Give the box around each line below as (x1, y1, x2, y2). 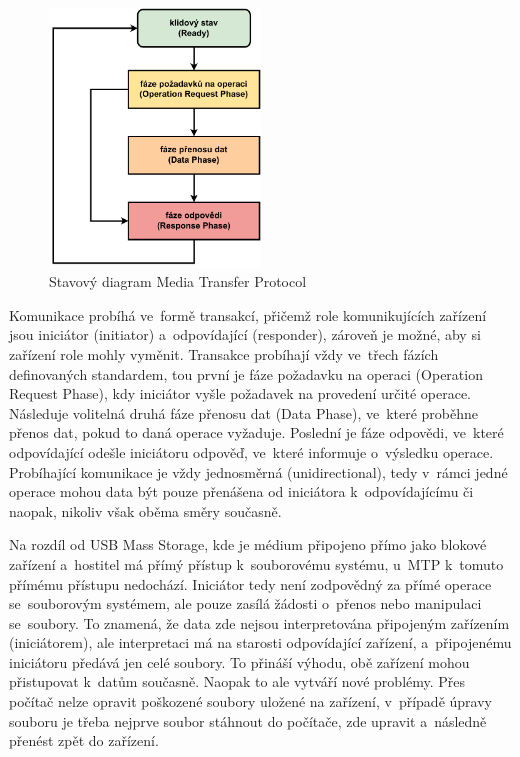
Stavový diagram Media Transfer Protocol (49, 271, 307, 292)
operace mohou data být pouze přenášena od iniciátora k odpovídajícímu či (9, 481, 474, 502)
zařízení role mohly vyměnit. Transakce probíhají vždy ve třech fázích (9, 343, 439, 364)
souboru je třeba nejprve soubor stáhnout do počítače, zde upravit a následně (9, 710, 487, 731)
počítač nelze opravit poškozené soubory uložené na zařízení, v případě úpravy (9, 691, 492, 712)
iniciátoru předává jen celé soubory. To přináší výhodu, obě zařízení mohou (9, 651, 470, 672)
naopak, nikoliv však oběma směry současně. (9, 500, 282, 521)
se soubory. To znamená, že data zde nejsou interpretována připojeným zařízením (9, 612, 510, 633)
